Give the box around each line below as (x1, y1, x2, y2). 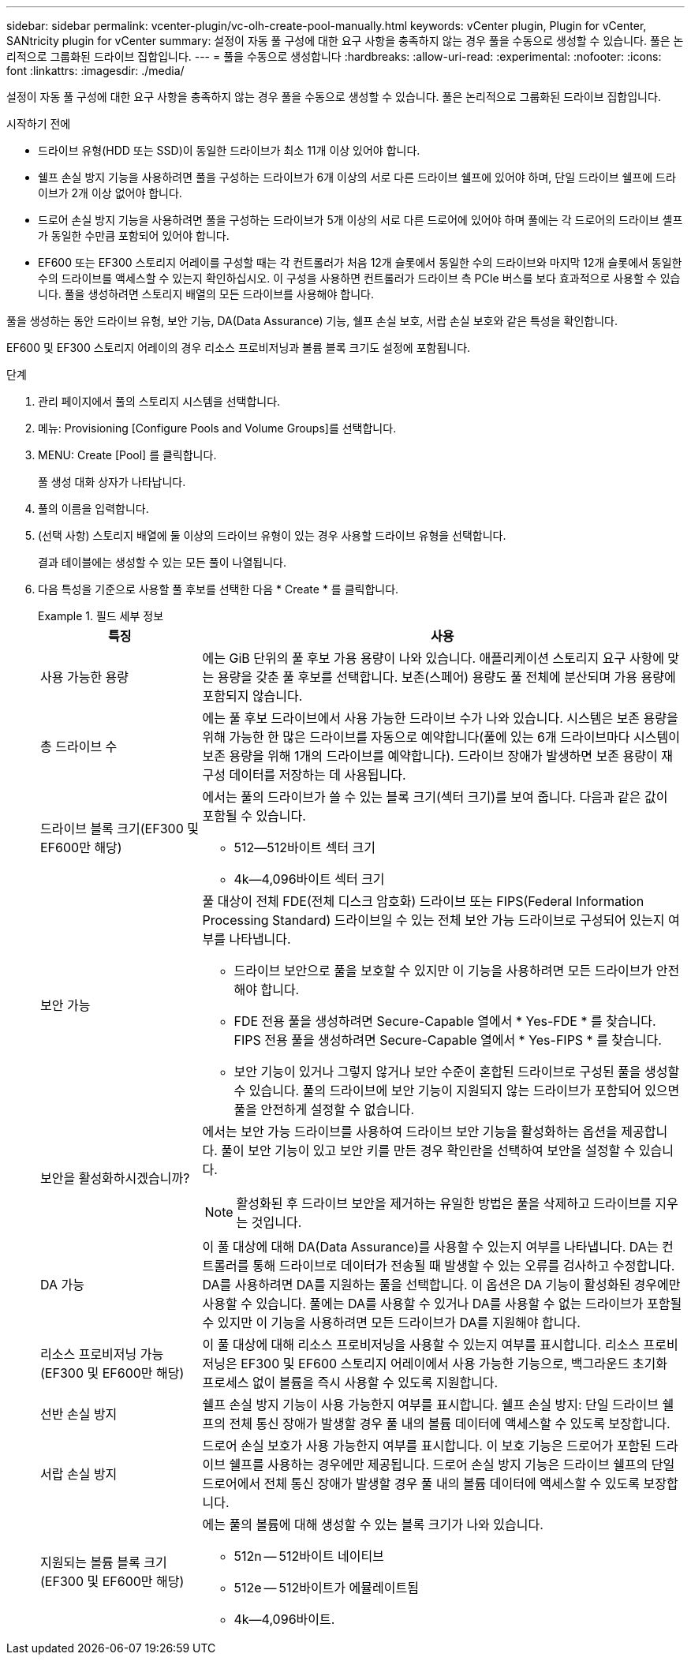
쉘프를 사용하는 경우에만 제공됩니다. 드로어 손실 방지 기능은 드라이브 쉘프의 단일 (229, 1457, 675, 1472)
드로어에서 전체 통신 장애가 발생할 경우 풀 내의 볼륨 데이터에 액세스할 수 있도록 (202, 1476, 640, 1491)
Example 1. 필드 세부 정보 (38, 609, 164, 623)
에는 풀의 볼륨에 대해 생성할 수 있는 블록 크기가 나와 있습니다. (202, 1517, 543, 1532)
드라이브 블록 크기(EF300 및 (40, 821, 199, 836)
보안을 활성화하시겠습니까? (40, 1170, 190, 1186)
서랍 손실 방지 (40, 1466, 118, 1482)
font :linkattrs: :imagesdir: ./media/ (6, 64, 185, 77)
